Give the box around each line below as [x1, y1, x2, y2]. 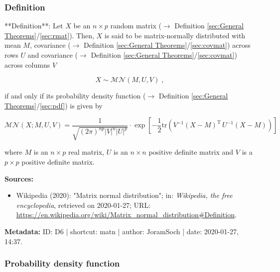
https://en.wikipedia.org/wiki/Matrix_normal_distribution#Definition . [16, 209, 237, 220]
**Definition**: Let [4, 20, 63, 31]
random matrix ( [110, 20, 161, 31]
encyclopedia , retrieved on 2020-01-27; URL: [16, 199, 151, 210]
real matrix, [68, 147, 104, 157]
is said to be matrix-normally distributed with [104, 30, 246, 40]
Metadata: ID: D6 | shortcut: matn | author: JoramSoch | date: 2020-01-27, [4, 226, 239, 236]
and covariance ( [27, 50, 78, 60]
